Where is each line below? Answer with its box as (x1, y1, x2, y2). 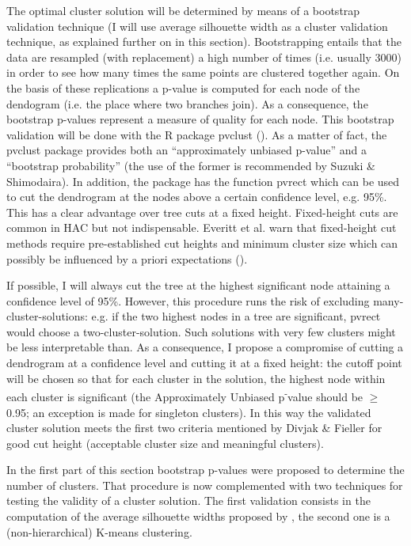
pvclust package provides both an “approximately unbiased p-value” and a (6, 142, 367, 158)
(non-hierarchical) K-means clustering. (6, 523, 192, 540)
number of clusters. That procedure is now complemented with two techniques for (6, 476, 403, 493)
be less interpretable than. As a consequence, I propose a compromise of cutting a (6, 339, 404, 355)
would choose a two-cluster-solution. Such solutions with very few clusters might (6, 323, 396, 339)
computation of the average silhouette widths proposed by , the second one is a (6, 508, 390, 525)
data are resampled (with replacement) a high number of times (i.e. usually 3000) (6, 48, 401, 65)
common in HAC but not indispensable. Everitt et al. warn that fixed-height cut (6, 219, 397, 236)
